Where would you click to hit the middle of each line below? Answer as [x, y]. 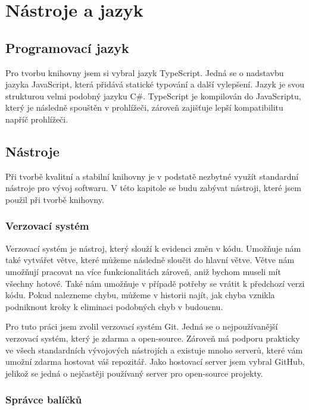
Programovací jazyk [67, 47]
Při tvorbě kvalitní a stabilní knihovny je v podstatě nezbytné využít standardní [152, 176]
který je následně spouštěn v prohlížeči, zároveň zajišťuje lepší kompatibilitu [144, 107]
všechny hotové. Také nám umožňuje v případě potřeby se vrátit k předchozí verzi [155, 283]
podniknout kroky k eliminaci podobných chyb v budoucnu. [114, 306]
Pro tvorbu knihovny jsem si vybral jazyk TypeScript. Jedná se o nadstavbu [145, 72]
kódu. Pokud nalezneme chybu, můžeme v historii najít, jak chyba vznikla [140, 295]
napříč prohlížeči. [37, 119]
